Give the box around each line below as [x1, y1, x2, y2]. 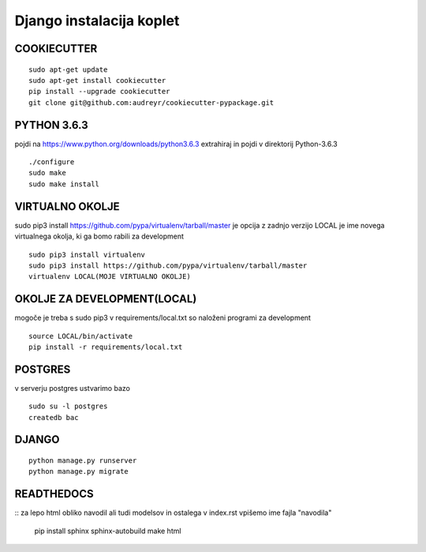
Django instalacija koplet [14, 12, 180, 29]
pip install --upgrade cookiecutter [28, 87, 170, 96]
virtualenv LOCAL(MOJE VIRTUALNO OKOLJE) [28, 272, 191, 281]
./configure [28, 158, 75, 167]
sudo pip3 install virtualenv [28, 250, 146, 259]
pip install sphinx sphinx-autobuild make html [34, 526, 181, 535]
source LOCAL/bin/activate [28, 332, 133, 340]
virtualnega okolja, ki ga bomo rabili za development [14, 231, 185, 241]
